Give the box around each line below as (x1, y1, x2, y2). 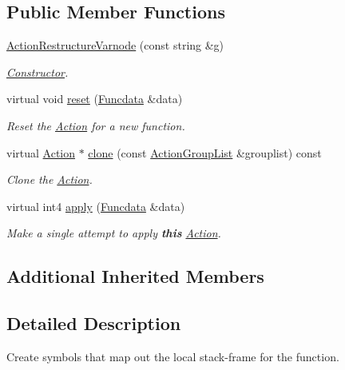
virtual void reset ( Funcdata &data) (6, 90, 183, 107)
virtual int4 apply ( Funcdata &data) (6, 197, 185, 214)
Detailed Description (6, 311, 181, 336)
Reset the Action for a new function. (6, 117, 185, 133)
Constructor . (6, 63, 69, 80)
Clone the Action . (6, 171, 93, 188)
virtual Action (6, 144, 76, 161)
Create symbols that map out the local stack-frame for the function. (6, 348, 339, 364)
